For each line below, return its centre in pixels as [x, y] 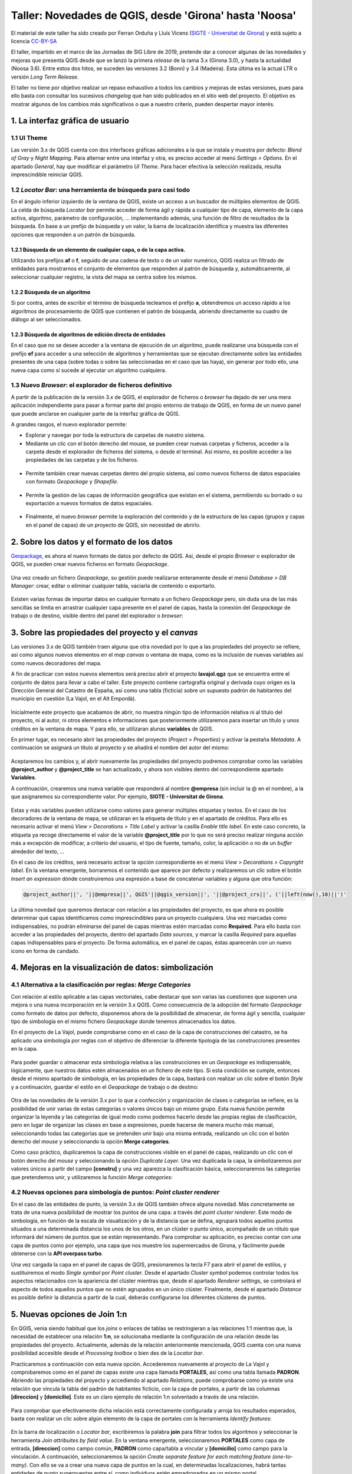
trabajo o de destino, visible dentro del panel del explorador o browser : [97, 616]
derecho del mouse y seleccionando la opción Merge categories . [91, 1141]
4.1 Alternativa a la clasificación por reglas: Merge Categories [101, 985]
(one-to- [282, 1457]
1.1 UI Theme [29, 138]
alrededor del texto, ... [38, 851]
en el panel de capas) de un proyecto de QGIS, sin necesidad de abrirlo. [113, 525]
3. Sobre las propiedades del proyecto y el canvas [104, 632]
